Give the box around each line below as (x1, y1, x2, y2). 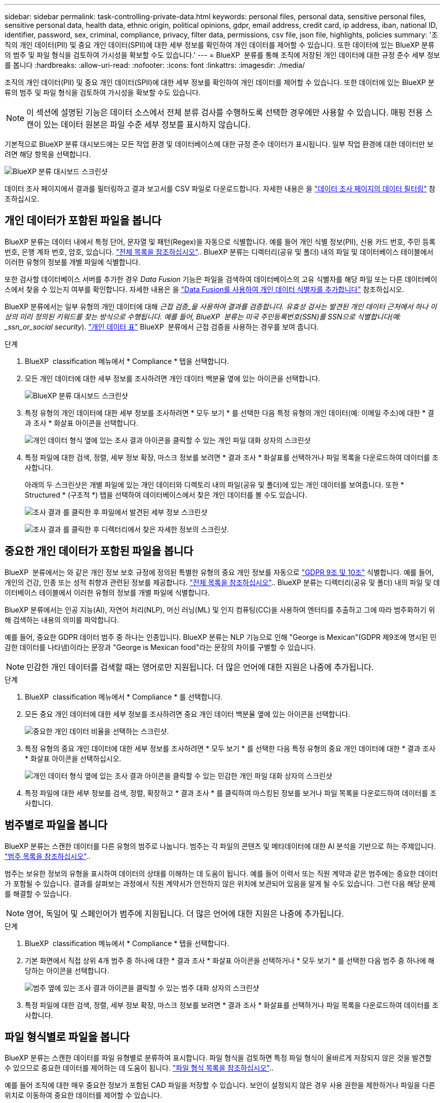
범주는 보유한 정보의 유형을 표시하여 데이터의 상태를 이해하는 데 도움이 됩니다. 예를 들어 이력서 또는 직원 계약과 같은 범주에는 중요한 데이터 (5, 869, 438, 878)
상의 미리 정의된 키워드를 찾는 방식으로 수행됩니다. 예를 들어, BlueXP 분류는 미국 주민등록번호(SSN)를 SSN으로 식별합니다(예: (5, 312, 401, 321)
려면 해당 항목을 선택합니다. (5, 150, 91, 158)
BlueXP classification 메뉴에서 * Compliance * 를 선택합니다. (25, 692, 223, 701)
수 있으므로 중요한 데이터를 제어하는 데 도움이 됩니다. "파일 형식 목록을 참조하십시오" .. (5, 1064, 274, 1073)
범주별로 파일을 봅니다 (5, 819, 108, 832)
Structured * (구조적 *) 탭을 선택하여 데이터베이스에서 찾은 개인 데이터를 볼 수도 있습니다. (25, 490, 307, 499)
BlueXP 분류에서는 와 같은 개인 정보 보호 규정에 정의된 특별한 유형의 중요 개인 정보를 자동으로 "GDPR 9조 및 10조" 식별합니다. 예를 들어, (5, 567, 434, 577)
